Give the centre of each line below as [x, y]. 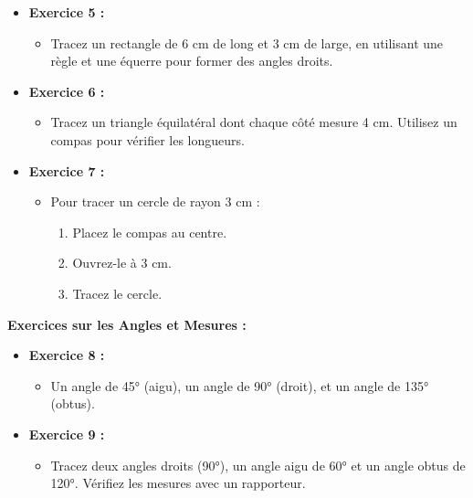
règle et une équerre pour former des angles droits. [192, 61]
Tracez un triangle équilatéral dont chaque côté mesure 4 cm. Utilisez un [254, 122]
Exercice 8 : [67, 355]
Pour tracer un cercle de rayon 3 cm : [155, 201]
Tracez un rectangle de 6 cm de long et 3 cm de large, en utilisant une [247, 42]
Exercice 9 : [67, 434]
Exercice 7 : [67, 170]
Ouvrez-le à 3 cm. [122, 263]
